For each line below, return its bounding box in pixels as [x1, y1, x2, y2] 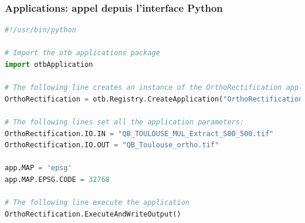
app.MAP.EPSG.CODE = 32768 [5, 175, 110, 184]
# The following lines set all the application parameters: [5, 117, 245, 126]
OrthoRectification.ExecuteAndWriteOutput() [5, 210, 181, 218]
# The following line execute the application [5, 198, 189, 207]
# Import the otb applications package [5, 49, 160, 58]
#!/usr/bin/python [5, 26, 76, 35]
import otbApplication [5, 60, 93, 69]
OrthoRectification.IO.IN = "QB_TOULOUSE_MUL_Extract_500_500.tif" [5, 129, 274, 138]
